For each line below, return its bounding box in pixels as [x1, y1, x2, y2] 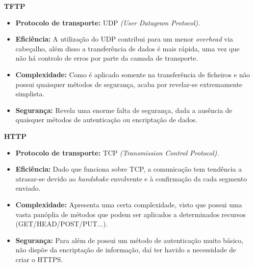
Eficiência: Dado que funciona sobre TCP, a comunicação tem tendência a [15, 164, 242, 174]
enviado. [15, 183, 41, 193]
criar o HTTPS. [15, 254, 63, 264]
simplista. [15, 89, 45, 99]
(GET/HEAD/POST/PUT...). [15, 219, 108, 229]
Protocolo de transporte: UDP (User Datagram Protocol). [15, 17, 200, 27]
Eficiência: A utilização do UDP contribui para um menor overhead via [15, 34, 233, 44]
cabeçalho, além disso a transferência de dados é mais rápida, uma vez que [15, 43, 240, 53]
